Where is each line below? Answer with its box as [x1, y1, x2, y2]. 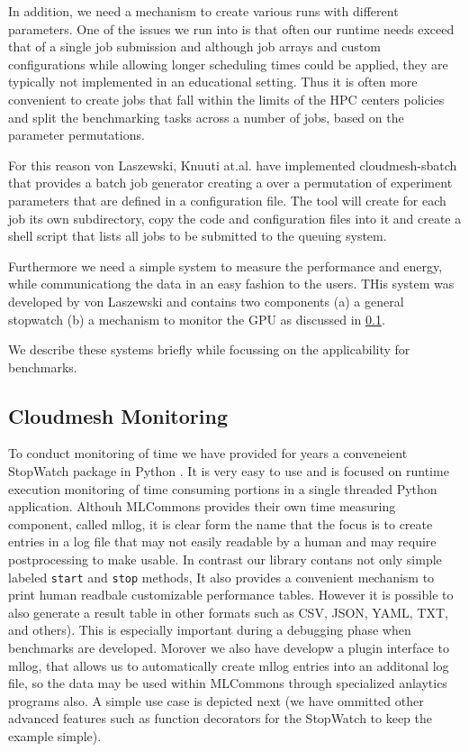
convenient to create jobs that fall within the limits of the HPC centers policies [8, 89, 445, 108]
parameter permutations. [8, 125, 145, 144]
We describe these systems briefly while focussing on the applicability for [8, 340, 410, 359]
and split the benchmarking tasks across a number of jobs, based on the [8, 107, 404, 126]
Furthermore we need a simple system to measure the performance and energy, [8, 256, 443, 275]
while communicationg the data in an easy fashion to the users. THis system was [8, 274, 455, 293]
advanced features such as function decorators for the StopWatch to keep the [8, 709, 433, 728]
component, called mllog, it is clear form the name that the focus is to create [8, 514, 433, 533]
